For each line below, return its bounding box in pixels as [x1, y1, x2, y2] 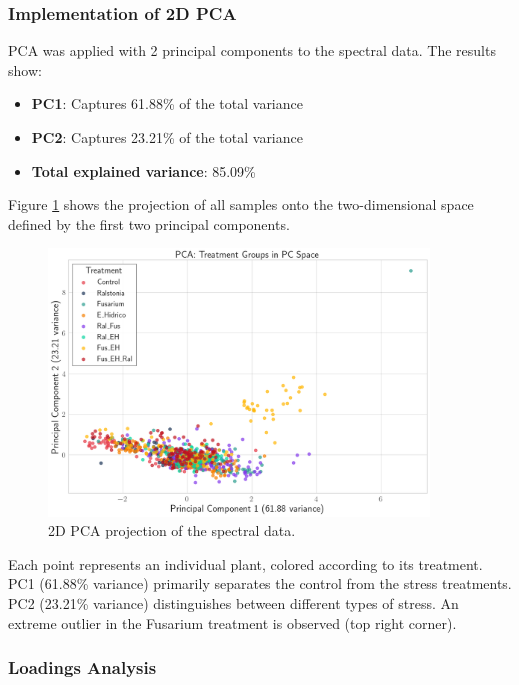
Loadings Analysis [8, 655, 157, 680]
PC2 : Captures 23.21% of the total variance [31, 127, 303, 147]
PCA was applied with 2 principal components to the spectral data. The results [8, 40, 496, 61]
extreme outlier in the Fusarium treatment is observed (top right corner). [8, 612, 457, 633]
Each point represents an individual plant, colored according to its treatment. [8, 553, 483, 574]
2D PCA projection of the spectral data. [48, 520, 296, 541]
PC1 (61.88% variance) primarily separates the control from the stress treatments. [8, 573, 512, 594]
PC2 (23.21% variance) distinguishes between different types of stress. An [8, 593, 459, 614]
